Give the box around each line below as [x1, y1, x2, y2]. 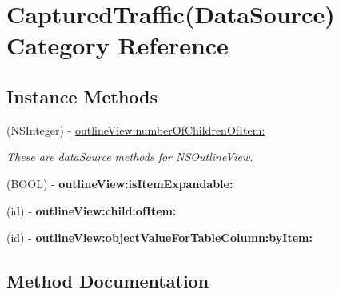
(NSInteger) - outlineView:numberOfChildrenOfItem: [6, 121, 265, 138]
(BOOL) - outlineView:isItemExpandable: [6, 175, 233, 191]
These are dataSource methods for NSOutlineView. [6, 148, 253, 165]
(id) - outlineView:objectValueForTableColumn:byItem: [6, 229, 313, 246]
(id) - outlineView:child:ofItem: [6, 202, 177, 219]
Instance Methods [6, 83, 158, 108]
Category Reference [6, 29, 229, 62]
